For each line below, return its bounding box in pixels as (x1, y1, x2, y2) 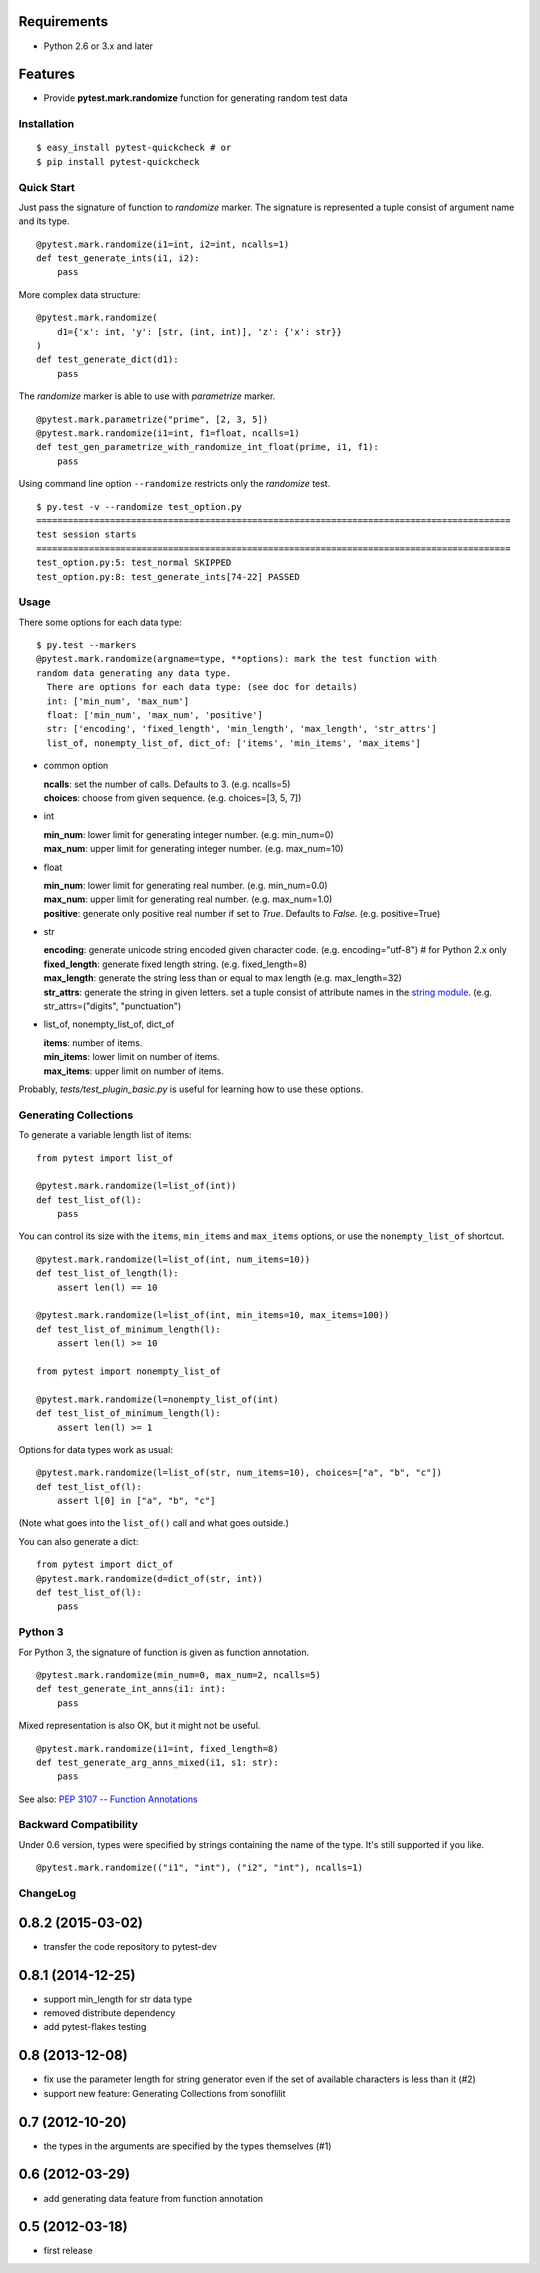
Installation (18, 117, 75, 131)
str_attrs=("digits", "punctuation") (43, 1000, 182, 1012)
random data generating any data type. (36, 667, 232, 679)
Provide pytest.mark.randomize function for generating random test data (43, 92, 349, 104)
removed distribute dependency (43, 2007, 176, 2019)
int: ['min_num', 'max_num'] (46, 695, 190, 707)
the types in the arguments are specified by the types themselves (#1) (43, 2140, 332, 2152)
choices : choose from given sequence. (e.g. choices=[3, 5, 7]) (43, 791, 302, 804)
